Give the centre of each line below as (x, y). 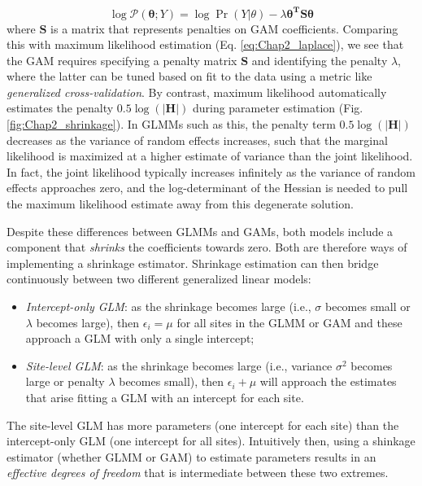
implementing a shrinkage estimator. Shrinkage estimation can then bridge (193, 263)
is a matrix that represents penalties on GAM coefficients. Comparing (224, 28)
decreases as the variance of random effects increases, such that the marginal (197, 140)
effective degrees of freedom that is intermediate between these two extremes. (198, 473)
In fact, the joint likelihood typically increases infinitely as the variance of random (211, 171)
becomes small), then (172, 381)
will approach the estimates (328, 381)
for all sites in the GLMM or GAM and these (289, 322)
